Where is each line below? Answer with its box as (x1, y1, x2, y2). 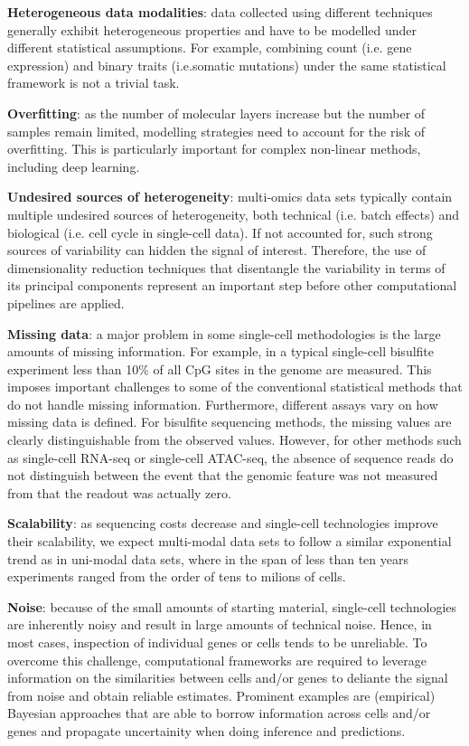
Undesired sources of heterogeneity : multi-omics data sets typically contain (7, 187, 453, 206)
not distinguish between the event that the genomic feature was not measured (7, 466, 438, 485)
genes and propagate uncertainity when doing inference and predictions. (7, 721, 406, 740)
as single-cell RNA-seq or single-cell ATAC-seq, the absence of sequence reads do (7, 448, 454, 467)
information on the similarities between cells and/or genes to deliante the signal (7, 668, 448, 687)
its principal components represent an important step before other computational (7, 276, 457, 295)
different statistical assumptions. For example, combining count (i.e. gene (7, 38, 412, 57)
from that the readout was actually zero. (7, 483, 231, 502)
